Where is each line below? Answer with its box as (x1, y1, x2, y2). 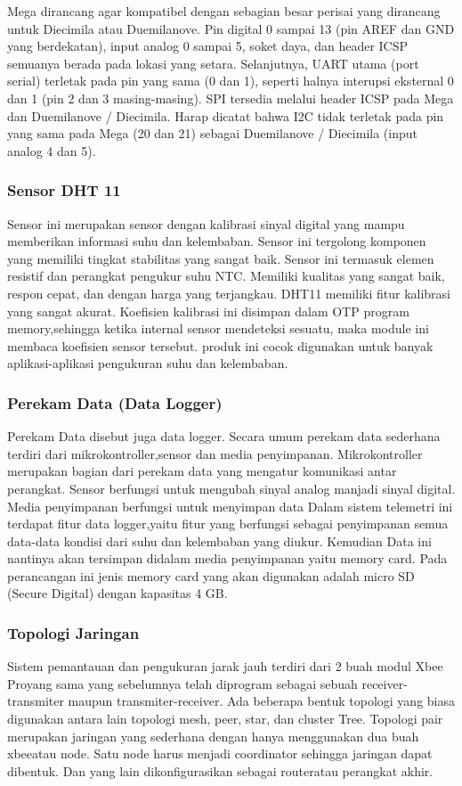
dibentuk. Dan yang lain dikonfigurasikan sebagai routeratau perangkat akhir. (7, 761, 434, 780)
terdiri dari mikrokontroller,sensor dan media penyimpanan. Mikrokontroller (7, 444, 423, 463)
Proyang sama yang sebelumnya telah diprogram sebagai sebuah (7, 674, 358, 692)
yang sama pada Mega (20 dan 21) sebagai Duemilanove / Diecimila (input (7, 124, 417, 143)
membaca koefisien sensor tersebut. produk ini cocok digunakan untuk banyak (7, 336, 434, 355)
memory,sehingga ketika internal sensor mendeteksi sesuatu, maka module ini (7, 319, 429, 338)
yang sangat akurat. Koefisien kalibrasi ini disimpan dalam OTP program (7, 301, 409, 320)
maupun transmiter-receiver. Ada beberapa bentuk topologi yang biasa (68, 692, 455, 710)
